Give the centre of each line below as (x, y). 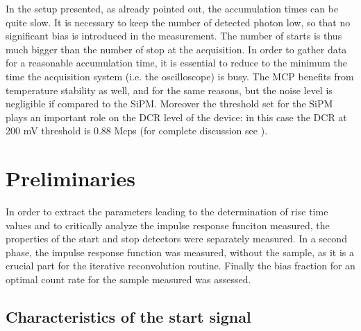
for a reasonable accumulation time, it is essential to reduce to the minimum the (176, 63)
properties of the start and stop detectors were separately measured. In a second (176, 239)
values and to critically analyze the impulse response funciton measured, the (168, 225)
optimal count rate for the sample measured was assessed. (128, 279)
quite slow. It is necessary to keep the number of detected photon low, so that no (178, 22)
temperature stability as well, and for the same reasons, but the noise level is (169, 90)
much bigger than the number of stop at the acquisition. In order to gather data (176, 49)
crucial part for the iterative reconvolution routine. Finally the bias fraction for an (180, 266)
